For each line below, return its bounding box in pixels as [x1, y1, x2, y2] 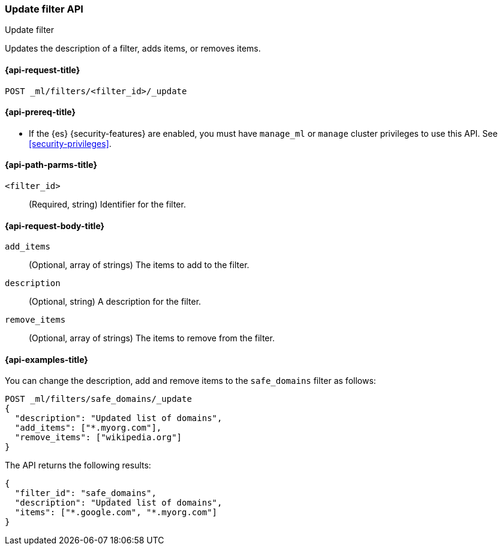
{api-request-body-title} [5, 220, 105, 231]
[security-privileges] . [29, 138, 112, 149]
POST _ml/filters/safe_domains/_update [5, 394, 192, 404]
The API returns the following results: [5, 460, 151, 471]
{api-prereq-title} [5, 107, 76, 118]
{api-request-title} [5, 64, 80, 75]
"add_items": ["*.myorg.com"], [14, 423, 162, 433]
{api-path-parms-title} [5, 160, 98, 170]
